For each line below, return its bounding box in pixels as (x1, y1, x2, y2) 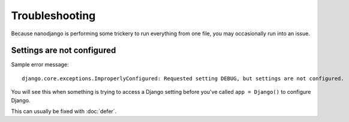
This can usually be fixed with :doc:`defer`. (11, 108, 117, 115)
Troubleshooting (11, 9, 96, 22)
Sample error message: (11, 61, 69, 68)
